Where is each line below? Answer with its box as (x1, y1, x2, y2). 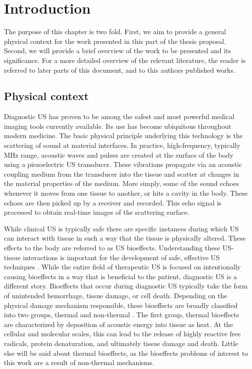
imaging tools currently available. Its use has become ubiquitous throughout (4, 121, 231, 131)
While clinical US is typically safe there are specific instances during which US (4, 223, 239, 233)
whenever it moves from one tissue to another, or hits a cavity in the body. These (4, 188, 248, 198)
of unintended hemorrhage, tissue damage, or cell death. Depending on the (4, 290, 228, 300)
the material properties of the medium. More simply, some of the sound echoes (4, 178, 239, 188)
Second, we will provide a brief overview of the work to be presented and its (4, 45, 231, 56)
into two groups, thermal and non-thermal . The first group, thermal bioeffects (4, 309, 239, 320)
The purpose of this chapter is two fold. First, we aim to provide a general (4, 26, 226, 37)
